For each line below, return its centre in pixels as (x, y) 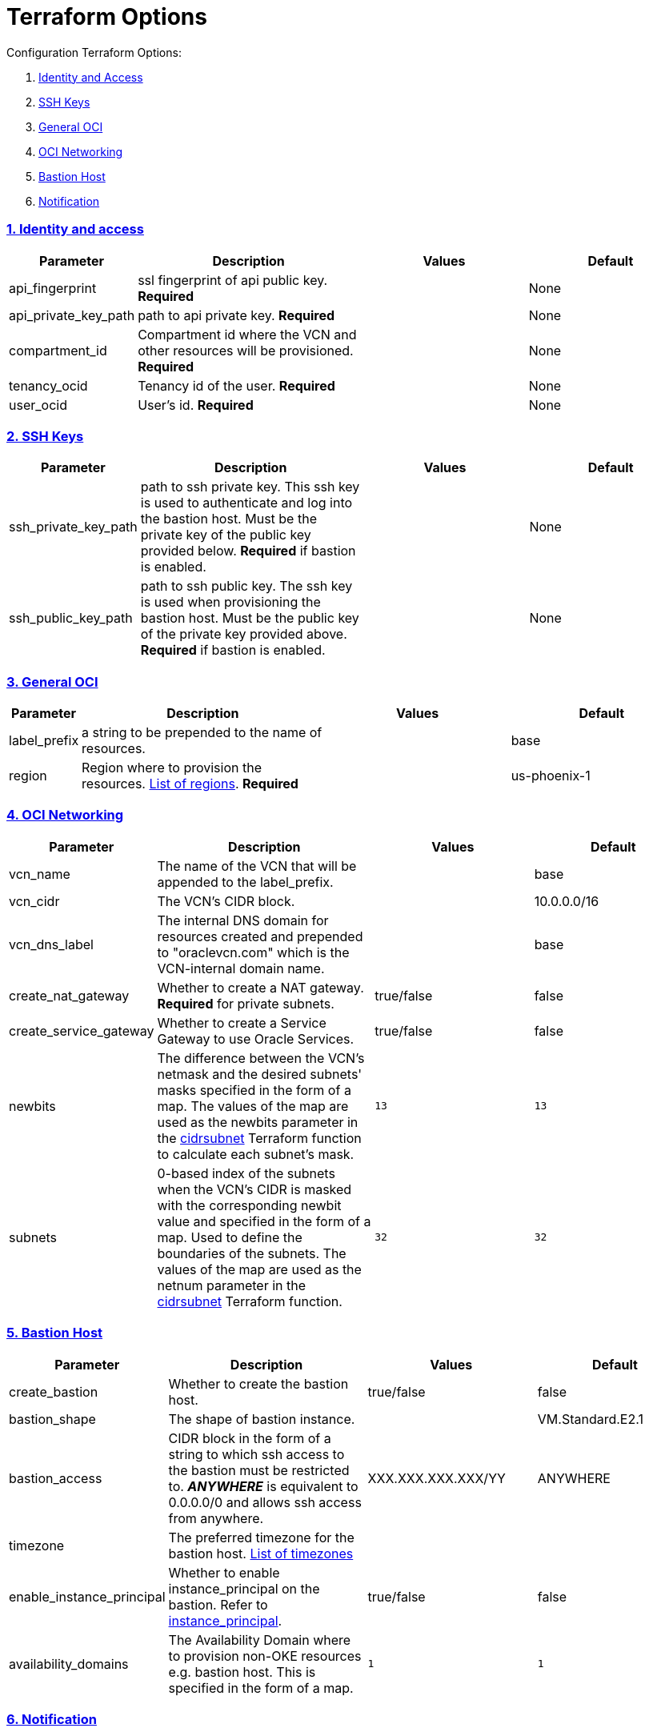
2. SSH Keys (45, 436)
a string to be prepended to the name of (202, 732)
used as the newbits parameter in (258, 1122)
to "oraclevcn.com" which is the (253, 952)
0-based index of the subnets (246, 1173)
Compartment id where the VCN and (247, 334)
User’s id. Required (196, 405)
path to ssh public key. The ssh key (246, 586)
